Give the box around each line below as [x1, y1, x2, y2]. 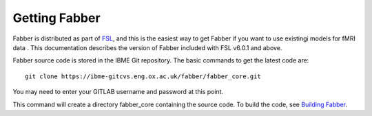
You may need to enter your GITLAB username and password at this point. [12, 88, 224, 96]
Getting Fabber [12, 10, 101, 25]
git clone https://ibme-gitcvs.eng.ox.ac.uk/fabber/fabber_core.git [25, 72, 261, 80]
